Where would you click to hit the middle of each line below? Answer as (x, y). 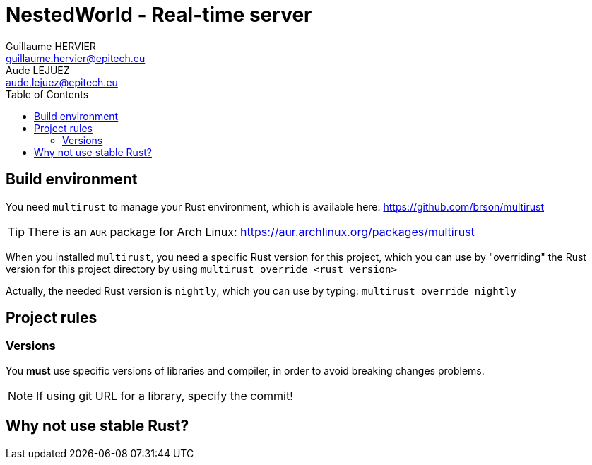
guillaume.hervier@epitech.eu (76, 58)
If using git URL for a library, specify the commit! (165, 395)
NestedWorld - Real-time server (159, 15)
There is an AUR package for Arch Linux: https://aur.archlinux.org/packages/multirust (251, 231)
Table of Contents (47, 94)
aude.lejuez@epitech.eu (62, 82)
